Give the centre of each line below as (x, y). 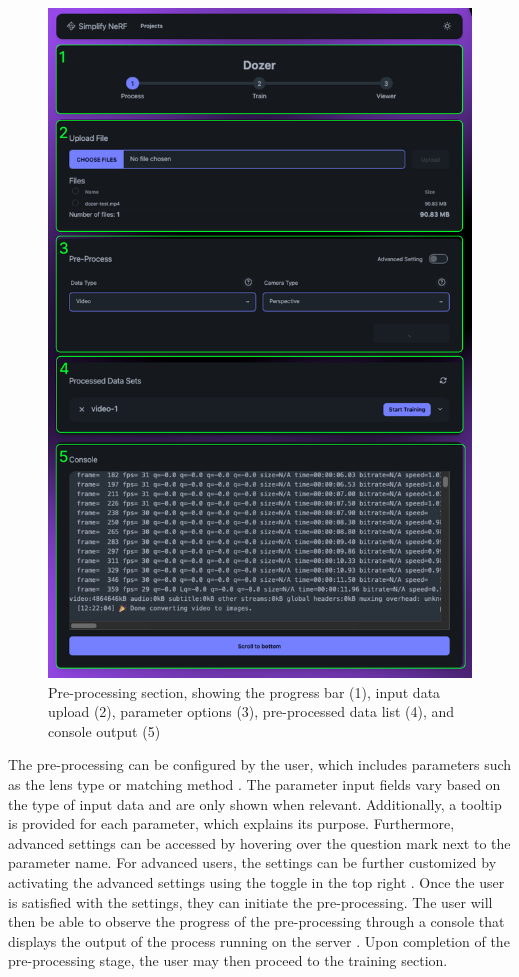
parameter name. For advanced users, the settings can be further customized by (252, 862)
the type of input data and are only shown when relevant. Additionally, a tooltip (255, 803)
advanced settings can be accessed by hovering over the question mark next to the (259, 842)
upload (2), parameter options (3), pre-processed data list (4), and (251, 711)
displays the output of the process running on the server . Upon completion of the (259, 940)
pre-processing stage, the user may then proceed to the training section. (228, 960)
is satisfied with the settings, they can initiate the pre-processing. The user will (250, 901)
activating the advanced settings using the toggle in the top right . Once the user (256, 881)
